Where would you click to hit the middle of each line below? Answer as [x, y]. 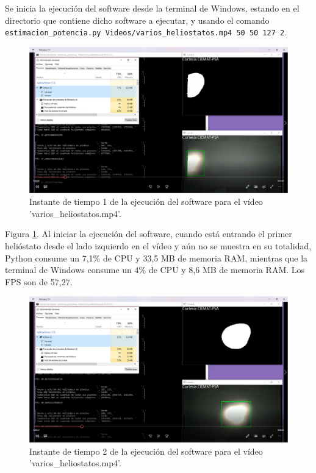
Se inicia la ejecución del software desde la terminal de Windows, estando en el [152, 8]
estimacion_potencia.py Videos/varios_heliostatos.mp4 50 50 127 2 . [146, 32]
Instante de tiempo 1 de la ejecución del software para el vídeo [146, 201]
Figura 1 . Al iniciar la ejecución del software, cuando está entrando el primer [149, 234]
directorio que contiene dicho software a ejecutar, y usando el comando [137, 20]
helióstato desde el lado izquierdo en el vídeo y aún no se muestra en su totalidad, [158, 245]
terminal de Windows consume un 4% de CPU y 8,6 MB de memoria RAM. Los [155, 270]
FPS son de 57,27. [39, 281]
